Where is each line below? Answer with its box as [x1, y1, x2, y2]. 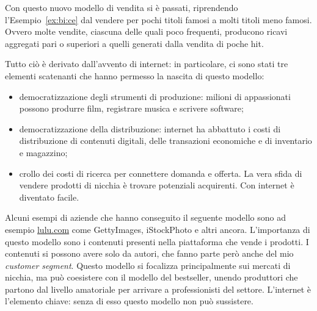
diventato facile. [19, 190, 79, 203]
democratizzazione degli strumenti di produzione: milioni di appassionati [19, 90, 291, 102]
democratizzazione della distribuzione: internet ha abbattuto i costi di [19, 122, 281, 135]
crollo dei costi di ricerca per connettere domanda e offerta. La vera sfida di [19, 166, 302, 179]
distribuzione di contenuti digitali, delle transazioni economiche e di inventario [19, 134, 312, 147]
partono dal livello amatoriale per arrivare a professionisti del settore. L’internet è [5, 282, 311, 295]
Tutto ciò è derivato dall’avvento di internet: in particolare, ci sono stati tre [5, 57, 288, 70]
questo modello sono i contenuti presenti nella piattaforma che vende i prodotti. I [5, 235, 309, 248]
